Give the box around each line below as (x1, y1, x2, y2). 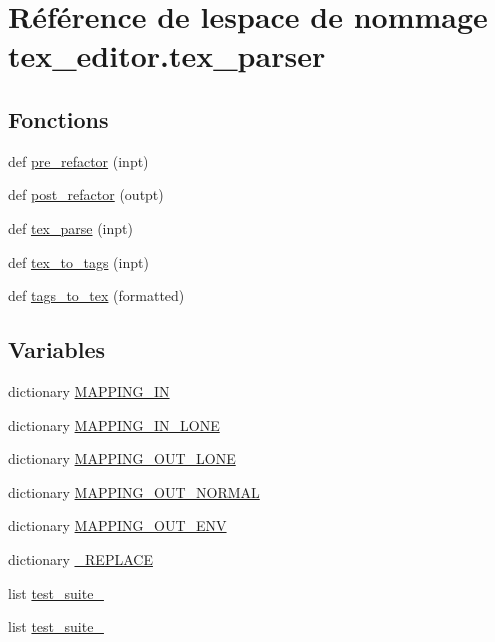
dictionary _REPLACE (8, 548, 153, 569)
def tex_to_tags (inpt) (8, 251, 149, 272)
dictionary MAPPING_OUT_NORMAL (8, 481, 260, 502)
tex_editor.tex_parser (8, 35, 326, 76)
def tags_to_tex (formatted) (8, 285, 185, 306)
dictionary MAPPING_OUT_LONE (8, 448, 236, 469)
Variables (8, 334, 106, 365)
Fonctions (8, 103, 109, 134)
